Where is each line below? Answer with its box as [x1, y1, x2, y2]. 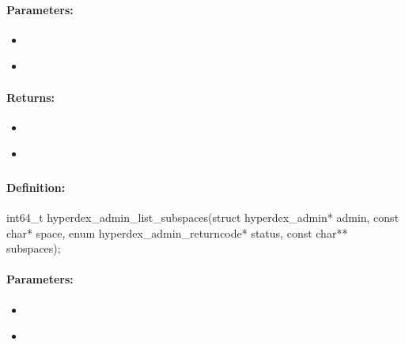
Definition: [6, 178, 66, 195]
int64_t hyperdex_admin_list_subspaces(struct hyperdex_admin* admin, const [6, 209, 399, 226]
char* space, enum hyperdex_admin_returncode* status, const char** [6, 224, 348, 241]
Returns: [6, 88, 55, 105]
